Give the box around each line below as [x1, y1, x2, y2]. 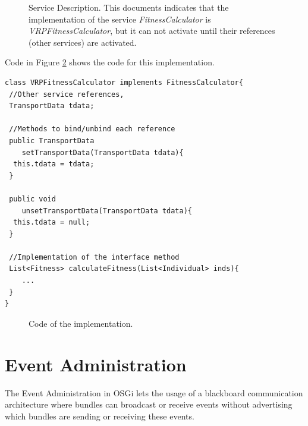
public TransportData [9, 136, 95, 145]
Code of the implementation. [29, 317, 133, 329]
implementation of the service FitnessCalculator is [29, 12, 211, 25]
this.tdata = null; [13, 218, 90, 227]
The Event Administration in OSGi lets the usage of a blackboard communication [5, 386, 303, 399]
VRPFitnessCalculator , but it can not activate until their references [29, 24, 275, 37]
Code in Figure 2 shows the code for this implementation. [5, 56, 215, 68]
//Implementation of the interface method [9, 253, 180, 261]
